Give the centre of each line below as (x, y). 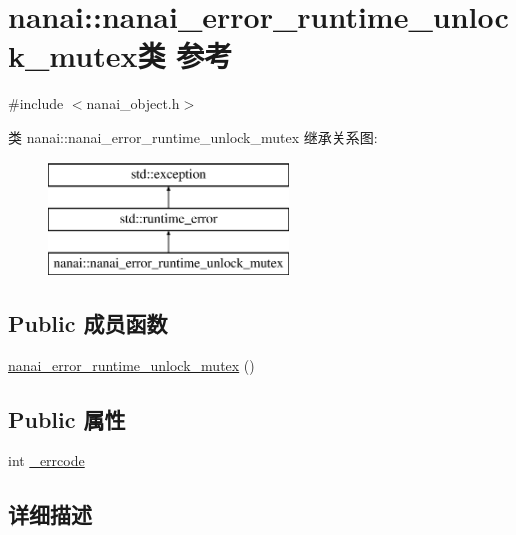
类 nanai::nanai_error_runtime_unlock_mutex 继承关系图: (193, 136)
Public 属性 (67, 418)
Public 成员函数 (88, 322)
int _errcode (46, 460)
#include (36, 103)
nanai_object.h (133, 103)
